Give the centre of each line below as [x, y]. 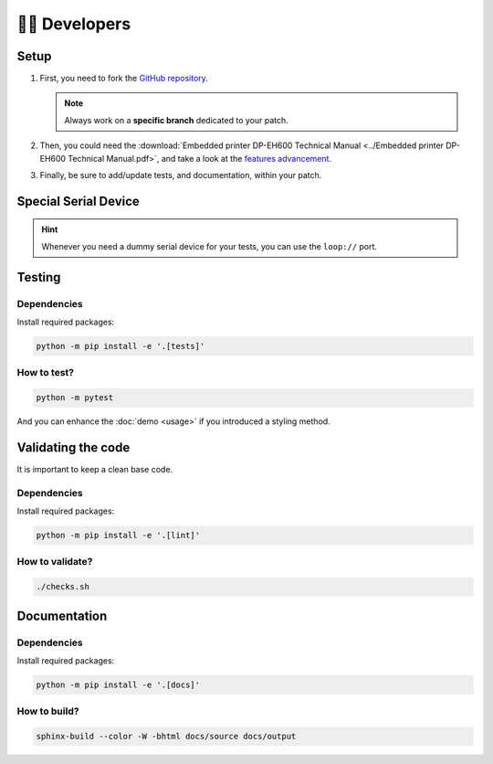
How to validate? [55, 562]
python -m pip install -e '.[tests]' [121, 346]
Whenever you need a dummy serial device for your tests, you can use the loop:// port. [210, 246]
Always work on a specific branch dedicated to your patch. [177, 120]
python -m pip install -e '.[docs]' [118, 684]
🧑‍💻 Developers [74, 24]
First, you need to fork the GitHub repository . [124, 79]
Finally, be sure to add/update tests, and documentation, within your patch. [181, 175]
